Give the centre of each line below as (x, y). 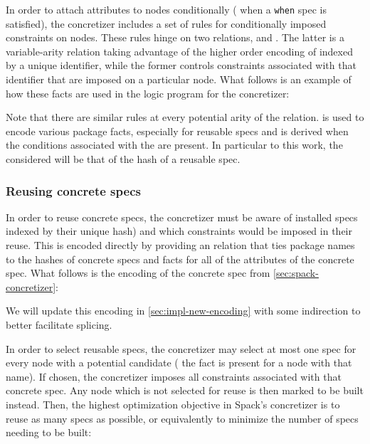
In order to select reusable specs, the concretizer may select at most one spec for (181, 348)
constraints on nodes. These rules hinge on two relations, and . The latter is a (175, 37)
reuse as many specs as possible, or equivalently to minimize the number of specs (182, 418)
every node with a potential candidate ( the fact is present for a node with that (179, 363)
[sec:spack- (296, 273)
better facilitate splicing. (59, 324)
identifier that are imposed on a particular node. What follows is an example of (179, 79)
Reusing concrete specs (73, 190)
